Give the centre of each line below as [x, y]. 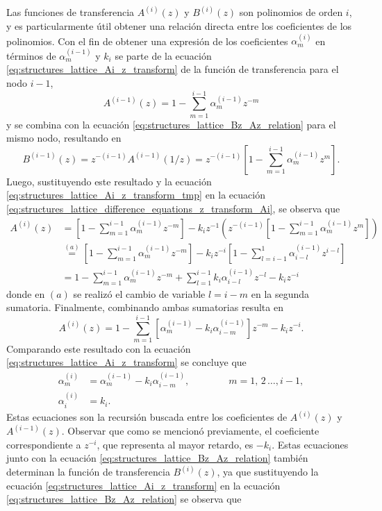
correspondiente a [44, 444]
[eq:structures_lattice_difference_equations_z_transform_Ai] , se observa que [173, 209]
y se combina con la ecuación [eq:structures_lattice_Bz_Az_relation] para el [171, 124]
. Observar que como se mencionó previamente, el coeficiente [190, 431]
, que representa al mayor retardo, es [175, 444]
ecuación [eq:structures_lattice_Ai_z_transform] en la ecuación [143, 485]
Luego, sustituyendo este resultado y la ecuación [109, 181]
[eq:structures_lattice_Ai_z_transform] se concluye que [126, 362]
